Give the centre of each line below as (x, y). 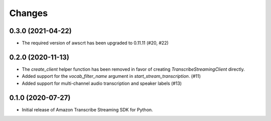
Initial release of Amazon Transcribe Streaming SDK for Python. (87, 109)
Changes (28, 13)
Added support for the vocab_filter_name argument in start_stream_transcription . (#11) (111, 76)
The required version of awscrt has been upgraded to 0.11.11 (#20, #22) (95, 43)
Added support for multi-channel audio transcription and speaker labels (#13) (102, 83)
